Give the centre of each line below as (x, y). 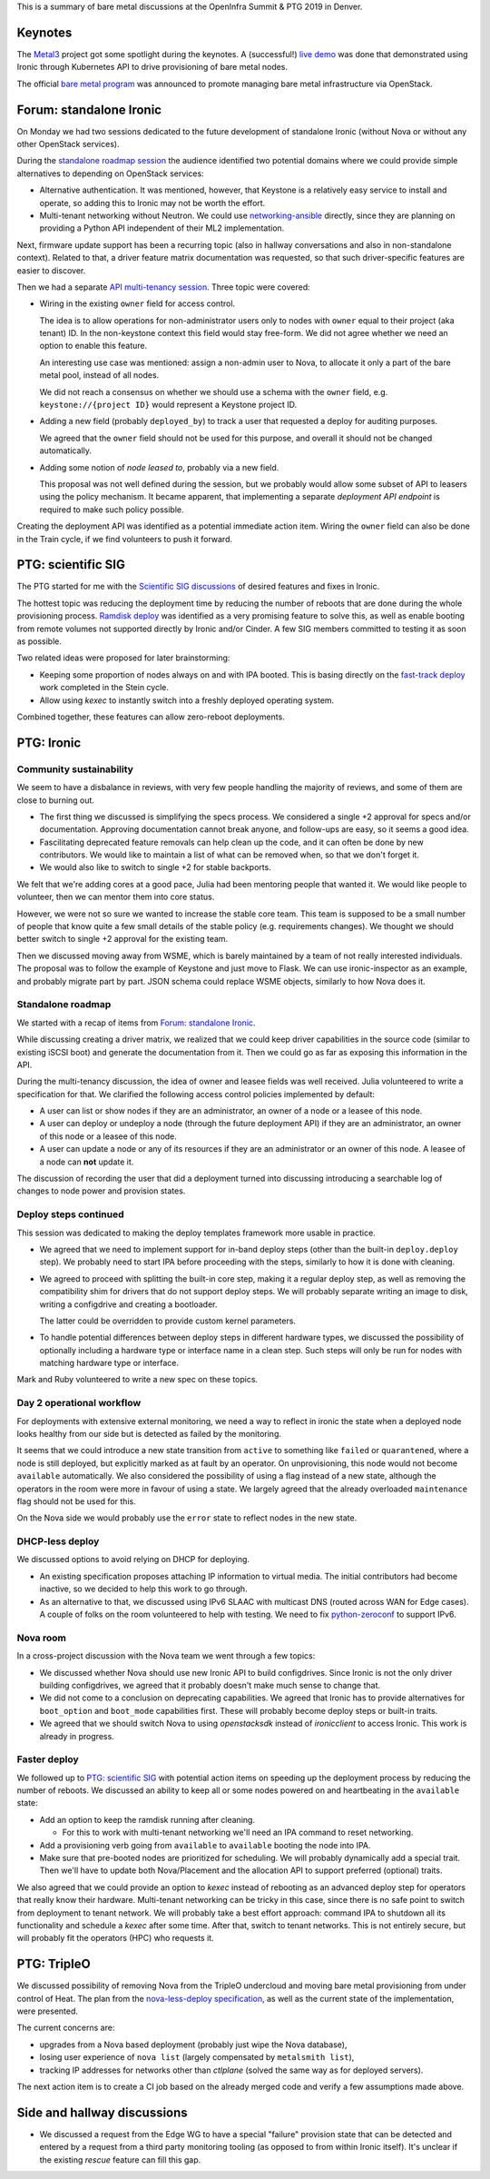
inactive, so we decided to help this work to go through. (144, 1589)
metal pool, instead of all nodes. (99, 375)
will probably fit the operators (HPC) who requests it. (115, 1938)
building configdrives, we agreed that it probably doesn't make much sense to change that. (210, 1685)
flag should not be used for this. (76, 1501)
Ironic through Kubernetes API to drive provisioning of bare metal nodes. (152, 67)
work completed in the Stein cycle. (104, 688)
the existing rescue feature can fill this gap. (120, 2159)
